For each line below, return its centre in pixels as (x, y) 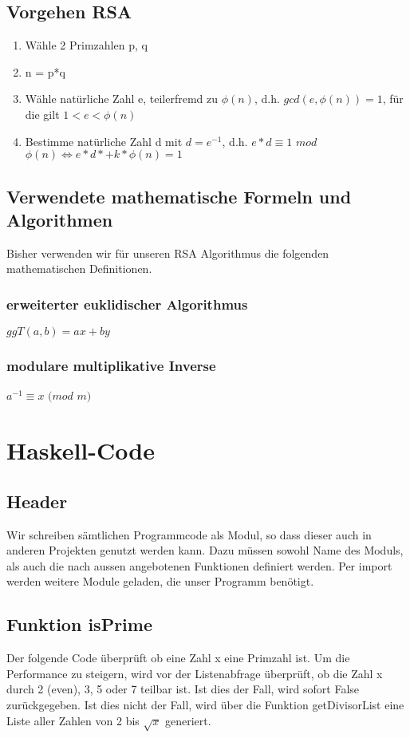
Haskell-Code (81, 450)
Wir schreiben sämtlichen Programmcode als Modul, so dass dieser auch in (189, 534)
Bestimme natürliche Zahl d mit (104, 141)
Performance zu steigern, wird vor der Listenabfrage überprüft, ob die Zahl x (195, 673)
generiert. (188, 720)
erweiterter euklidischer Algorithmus (127, 304)
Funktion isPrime (79, 624)
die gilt (42, 114)
